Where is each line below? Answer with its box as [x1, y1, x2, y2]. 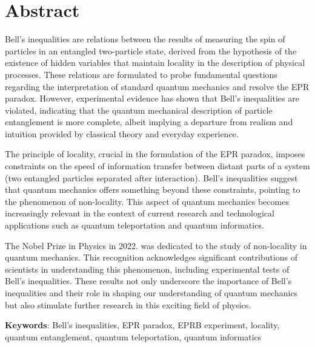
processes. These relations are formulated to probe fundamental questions [5, 68, 277, 80]
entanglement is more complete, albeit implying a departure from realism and [5, 115, 293, 128]
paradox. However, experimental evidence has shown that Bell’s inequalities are [5, 92, 299, 105]
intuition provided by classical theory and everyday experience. [5, 127, 239, 140]
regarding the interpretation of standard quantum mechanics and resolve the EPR [5, 80, 310, 92]
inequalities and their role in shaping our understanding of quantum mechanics [5, 287, 298, 299]
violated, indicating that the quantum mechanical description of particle [5, 103, 273, 116]
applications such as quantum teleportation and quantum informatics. [5, 219, 264, 232]
